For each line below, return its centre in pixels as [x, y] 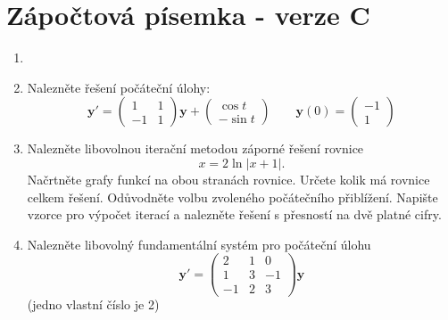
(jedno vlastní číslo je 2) [93, 304]
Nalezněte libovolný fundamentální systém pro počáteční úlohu [199, 244]
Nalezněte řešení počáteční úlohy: [119, 87]
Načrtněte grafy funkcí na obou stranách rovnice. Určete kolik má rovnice [228, 179]
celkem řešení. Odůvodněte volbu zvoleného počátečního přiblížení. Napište [232, 197]
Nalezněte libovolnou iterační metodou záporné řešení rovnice [195, 148]
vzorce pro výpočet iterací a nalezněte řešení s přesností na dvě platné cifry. [234, 214]
